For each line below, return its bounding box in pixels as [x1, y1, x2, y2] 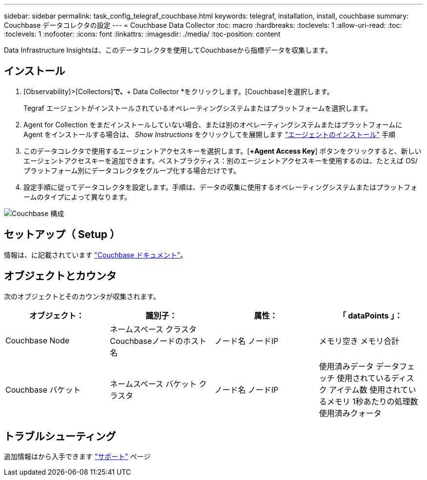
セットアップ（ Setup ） [4, 228, 120, 241]
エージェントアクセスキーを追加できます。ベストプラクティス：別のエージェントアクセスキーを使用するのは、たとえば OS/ [23, 156, 418, 165]
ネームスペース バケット [110, 379, 197, 389]
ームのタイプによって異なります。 [23, 192, 132, 201]
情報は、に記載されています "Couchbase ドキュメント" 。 [4, 250, 187, 259]
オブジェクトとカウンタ [4, 270, 116, 282]
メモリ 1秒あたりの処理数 [327, 396, 418, 406]
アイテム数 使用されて [329, 384, 408, 395]
